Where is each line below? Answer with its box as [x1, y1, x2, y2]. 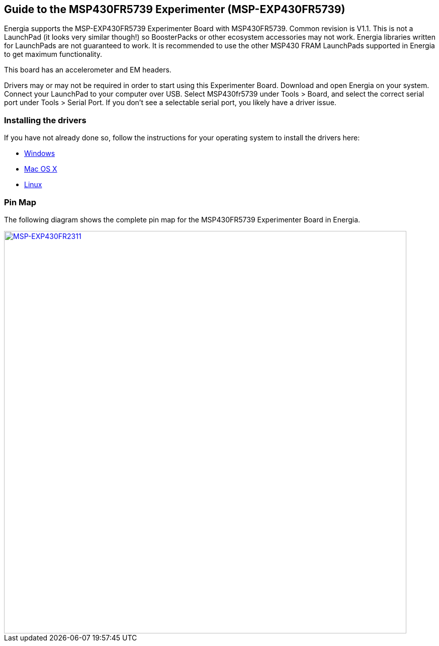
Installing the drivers [4, 115, 86, 125]
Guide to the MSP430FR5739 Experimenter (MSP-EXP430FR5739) [4, 3, 345, 16]
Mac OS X [24, 165, 57, 174]
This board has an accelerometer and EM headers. [4, 65, 171, 74]
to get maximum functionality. [4, 50, 103, 59]
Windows [24, 149, 55, 158]
